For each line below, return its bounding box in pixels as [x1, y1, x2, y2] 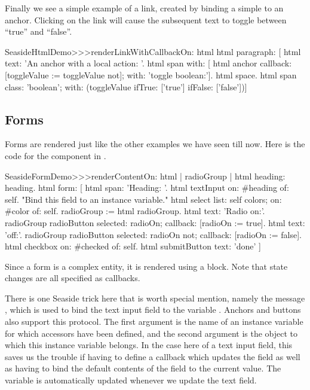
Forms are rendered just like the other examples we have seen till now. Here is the [5, 138, 305, 150]
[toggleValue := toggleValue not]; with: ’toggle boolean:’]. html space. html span [5, 68, 297, 81]
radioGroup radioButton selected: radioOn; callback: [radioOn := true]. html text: [5, 216, 305, 228]
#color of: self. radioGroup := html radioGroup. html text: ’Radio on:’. [5, 205, 265, 217]
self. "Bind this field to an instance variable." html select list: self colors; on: [5, 193, 282, 205]
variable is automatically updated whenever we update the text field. [5, 374, 257, 386]
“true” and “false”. [5, 25, 72, 38]
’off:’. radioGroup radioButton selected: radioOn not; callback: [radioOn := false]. [5, 228, 302, 240]
